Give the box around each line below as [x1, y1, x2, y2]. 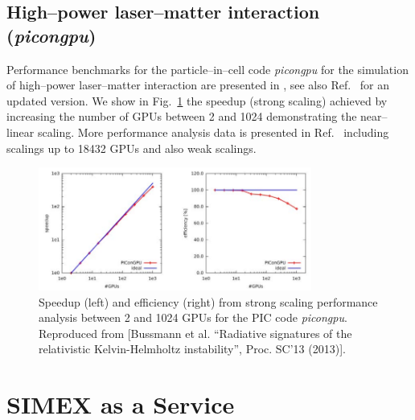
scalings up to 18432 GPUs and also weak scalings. [6, 139, 257, 156]
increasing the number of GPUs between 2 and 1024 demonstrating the [6, 108, 357, 125]
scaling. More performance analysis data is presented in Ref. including [37, 123, 389, 140]
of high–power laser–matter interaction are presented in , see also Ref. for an [6, 76, 389, 93]
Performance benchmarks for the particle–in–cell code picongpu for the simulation [6, 60, 409, 77]
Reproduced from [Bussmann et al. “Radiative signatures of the [39, 324, 352, 341]
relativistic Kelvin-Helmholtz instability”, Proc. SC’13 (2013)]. [39, 340, 346, 357]
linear [6, 123, 35, 140]
